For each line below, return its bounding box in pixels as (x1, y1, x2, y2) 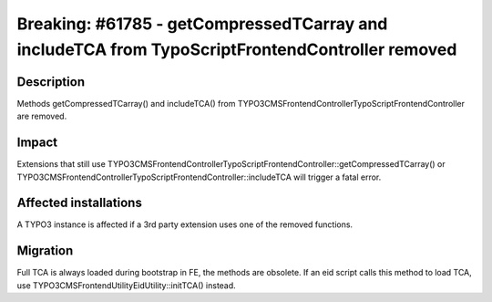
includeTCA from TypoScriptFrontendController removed (16, 39, 457, 59)
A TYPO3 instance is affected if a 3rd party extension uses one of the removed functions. (16, 219, 354, 230)
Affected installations (16, 195, 143, 211)
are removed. (16, 110, 67, 122)
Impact (16, 135, 58, 151)
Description (16, 74, 86, 89)
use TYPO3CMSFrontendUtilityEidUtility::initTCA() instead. (16, 279, 236, 291)
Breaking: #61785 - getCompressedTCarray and (16, 14, 388, 34)
